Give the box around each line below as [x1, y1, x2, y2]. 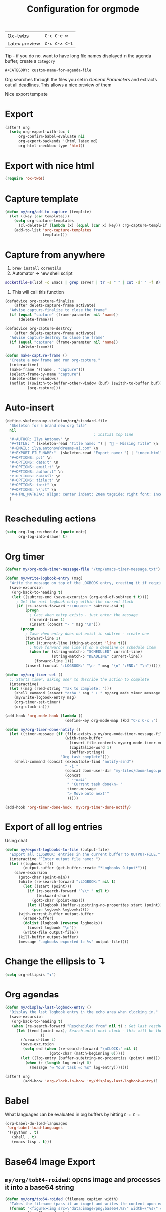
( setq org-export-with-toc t [9, 130, 70, 134]
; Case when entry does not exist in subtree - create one [25, 631, 149, 636]
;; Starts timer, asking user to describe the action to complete [9, 677, 149, 682]
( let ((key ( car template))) [9, 214, 70, 219]
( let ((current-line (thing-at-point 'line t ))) [25, 640, 127, 646]
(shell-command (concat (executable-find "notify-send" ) [14, 759, 134, 764]
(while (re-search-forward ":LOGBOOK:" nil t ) [18, 879, 116, 884]
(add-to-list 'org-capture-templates [14, 227, 92, 233]
